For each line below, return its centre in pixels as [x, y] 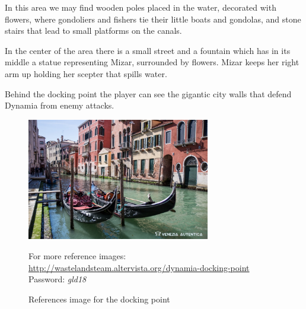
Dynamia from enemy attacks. [60, 105]
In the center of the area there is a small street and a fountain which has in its [148, 50]
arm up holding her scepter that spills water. [86, 73]
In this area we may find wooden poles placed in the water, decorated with [141, 7]
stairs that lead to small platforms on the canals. [93, 31]
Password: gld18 [58, 279]
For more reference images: [77, 255]
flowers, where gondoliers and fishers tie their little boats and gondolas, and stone [153, 19]
